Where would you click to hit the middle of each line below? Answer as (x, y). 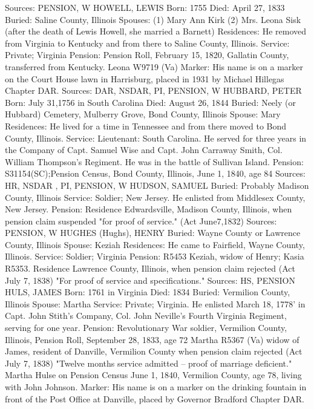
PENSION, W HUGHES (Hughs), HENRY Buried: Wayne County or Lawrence (153, 233)
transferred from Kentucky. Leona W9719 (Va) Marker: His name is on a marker (154, 66)
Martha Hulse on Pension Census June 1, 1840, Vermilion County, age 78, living (153, 375)
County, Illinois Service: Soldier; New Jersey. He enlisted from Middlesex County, (155, 197)
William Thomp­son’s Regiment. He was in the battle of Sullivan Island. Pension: (154, 161)
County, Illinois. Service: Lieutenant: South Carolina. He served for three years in (156, 138)
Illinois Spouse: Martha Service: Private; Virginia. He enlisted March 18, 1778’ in (155, 303)
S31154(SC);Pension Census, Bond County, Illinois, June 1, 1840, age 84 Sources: (155, 173)
